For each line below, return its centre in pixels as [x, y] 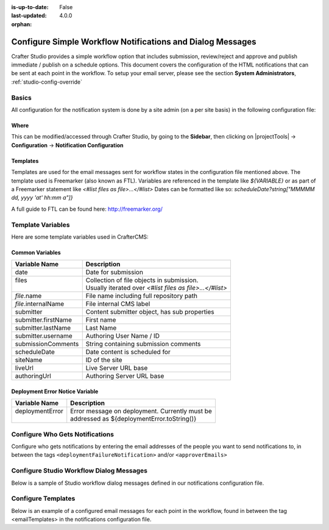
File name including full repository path [142, 296]
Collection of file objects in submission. [142, 280]
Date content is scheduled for [128, 352]
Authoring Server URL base [125, 376]
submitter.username [44, 336]
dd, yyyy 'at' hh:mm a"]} [42, 198]
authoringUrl [33, 376]
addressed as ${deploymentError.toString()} [133, 419]
